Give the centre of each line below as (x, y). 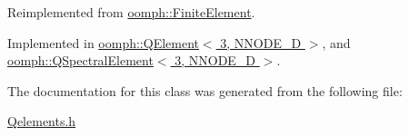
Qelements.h (42, 121)
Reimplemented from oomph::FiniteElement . (131, 12)
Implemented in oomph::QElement (103, 42)
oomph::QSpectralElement (80, 60)
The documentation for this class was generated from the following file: (205, 90)
